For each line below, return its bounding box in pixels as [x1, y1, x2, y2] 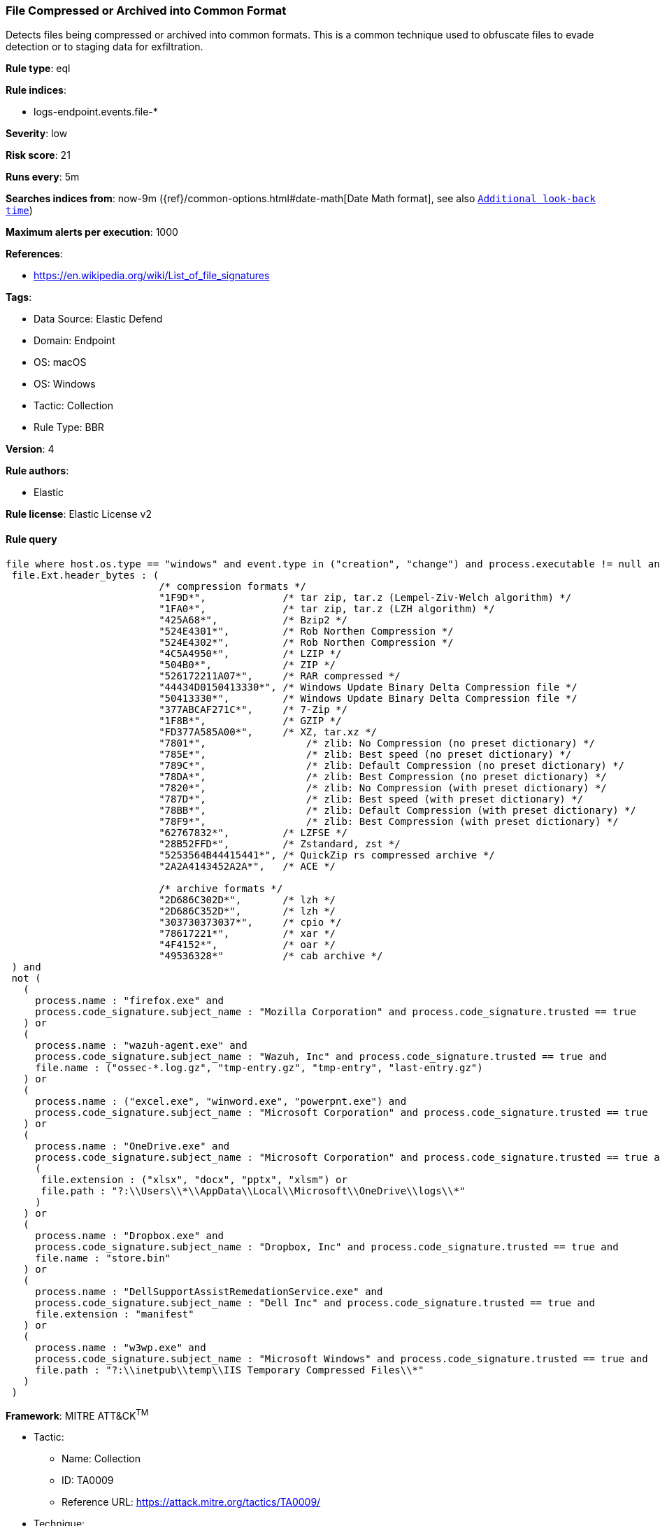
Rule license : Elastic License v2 [6, 508, 152, 521]
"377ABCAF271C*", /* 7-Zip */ [159, 703, 347, 715]
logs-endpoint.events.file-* [34, 106, 158, 118]
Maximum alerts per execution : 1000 [6, 226, 178, 239]
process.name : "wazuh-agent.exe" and [35, 1039, 247, 1051]
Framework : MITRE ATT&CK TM [6, 1407, 149, 1422]
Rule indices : [6, 84, 66, 97]
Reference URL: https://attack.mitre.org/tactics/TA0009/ [62, 1496, 321, 1509]
